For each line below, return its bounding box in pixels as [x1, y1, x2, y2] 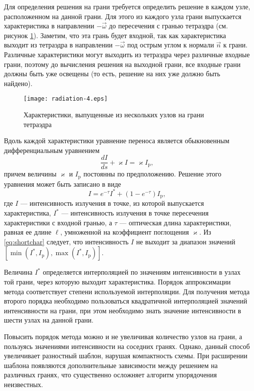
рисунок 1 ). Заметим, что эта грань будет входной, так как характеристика [4, 30, 226, 40]
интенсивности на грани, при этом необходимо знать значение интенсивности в [4, 305, 241, 315]
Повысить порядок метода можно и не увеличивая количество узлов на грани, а [4, 331, 242, 341]
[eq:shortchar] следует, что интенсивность [4, 236, 129, 246]
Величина [4, 267, 33, 277]
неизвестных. [4, 379, 43, 389]
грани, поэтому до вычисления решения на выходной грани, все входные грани [4, 59, 241, 69]
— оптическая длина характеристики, [119, 217, 231, 227]
